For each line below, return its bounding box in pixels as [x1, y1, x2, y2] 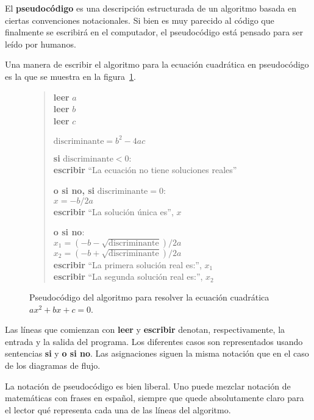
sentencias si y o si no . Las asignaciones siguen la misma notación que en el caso [5, 347, 309, 360]
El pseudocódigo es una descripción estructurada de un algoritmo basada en [5, 2, 296, 14]
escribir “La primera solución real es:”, [53, 258, 202, 271]
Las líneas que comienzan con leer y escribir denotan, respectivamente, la [5, 323, 285, 336]
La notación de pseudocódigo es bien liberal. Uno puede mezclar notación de [5, 379, 291, 392]
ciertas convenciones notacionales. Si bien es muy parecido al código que [5, 13, 274, 26]
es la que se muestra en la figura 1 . [5, 69, 136, 82]
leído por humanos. [5, 37, 76, 50]
